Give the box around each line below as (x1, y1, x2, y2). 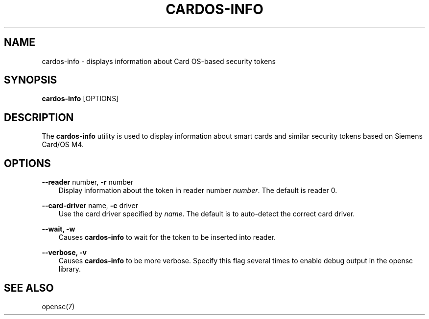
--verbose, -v (42, 248, 87, 257)
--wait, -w (42, 225, 75, 234)
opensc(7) (42, 302, 75, 311)
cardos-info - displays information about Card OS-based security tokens (42, 57, 276, 65)
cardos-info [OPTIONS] (42, 94, 119, 103)
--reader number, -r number (42, 178, 134, 187)
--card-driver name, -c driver (42, 201, 138, 210)
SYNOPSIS (4, 74, 57, 86)
